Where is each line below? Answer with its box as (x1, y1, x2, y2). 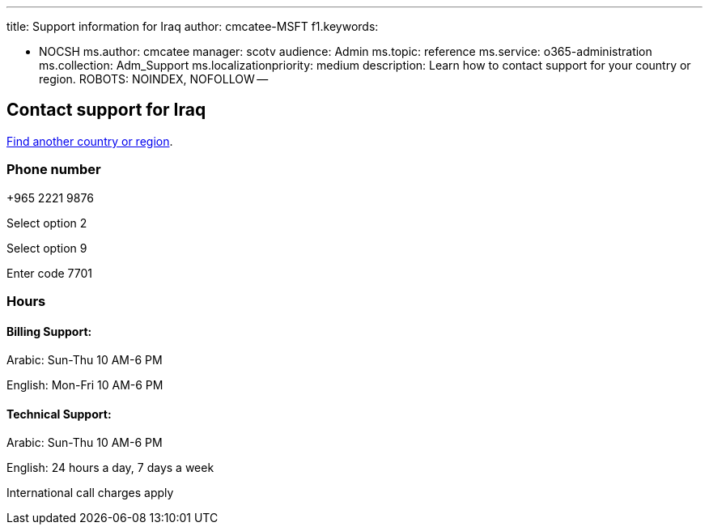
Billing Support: (6, 324, 92, 338)
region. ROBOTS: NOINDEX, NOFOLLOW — (39, 72, 269, 86)
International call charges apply (6, 486, 174, 500)
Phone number (6, 161, 101, 178)
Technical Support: (6, 406, 112, 421)
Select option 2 (6, 215, 87, 230)
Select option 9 (6, 240, 87, 255)
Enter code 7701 (6, 265, 92, 280)
